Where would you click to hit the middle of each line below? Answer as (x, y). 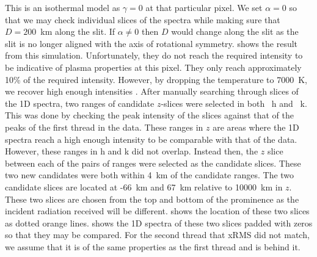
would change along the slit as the (235, 31)
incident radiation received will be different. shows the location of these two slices (157, 211)
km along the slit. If (78, 31)
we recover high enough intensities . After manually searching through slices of (152, 91)
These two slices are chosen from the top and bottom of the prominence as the (152, 199)
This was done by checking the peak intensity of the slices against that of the (149, 115)
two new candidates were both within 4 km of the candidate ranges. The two (150, 175)
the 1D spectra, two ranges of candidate (80, 103)
